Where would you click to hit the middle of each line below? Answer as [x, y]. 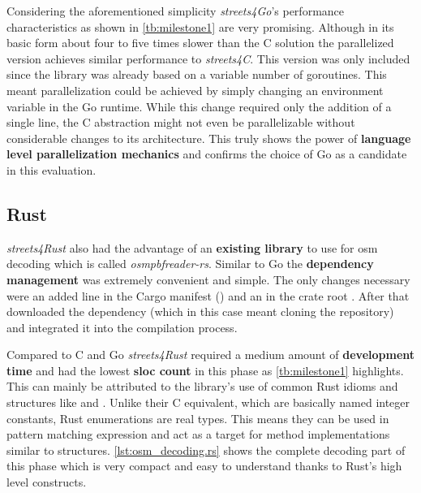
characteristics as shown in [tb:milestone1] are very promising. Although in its [200, 26]
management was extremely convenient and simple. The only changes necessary [208, 279]
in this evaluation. [52, 169]
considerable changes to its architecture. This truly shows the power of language [209, 138]
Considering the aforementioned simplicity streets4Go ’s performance [176, 11]
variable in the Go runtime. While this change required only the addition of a [199, 106]
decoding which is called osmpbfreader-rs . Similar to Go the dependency [190, 264]
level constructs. [47, 482]
